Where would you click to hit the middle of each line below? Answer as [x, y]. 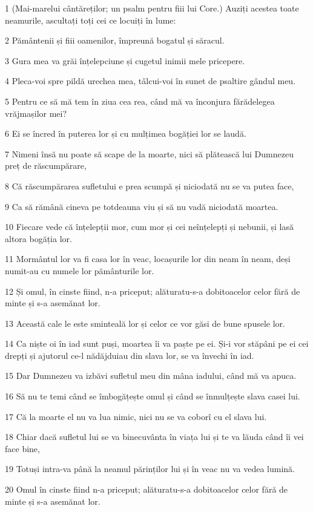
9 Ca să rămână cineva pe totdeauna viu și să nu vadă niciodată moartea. [142, 206]
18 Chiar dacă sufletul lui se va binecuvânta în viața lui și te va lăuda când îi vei [154, 437]
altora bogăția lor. [38, 238]
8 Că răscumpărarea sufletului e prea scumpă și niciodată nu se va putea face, [150, 185]
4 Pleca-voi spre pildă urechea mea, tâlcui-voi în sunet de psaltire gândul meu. [150, 81]
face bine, [22, 448]
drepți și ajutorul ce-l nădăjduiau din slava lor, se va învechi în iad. [130, 355]
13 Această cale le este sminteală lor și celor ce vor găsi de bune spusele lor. [145, 323]
